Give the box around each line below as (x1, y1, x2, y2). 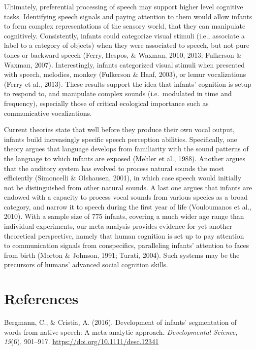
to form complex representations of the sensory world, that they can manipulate (4, 21, 246, 31)
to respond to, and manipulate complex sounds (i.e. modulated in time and (4, 88, 232, 99)
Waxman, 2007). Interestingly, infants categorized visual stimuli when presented (4, 59, 245, 70)
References (4, 288, 79, 309)
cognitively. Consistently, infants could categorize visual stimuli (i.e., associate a (4, 30, 245, 40)
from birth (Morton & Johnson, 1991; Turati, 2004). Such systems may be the (4, 249, 240, 260)
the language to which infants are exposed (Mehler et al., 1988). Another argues (4, 153, 245, 163)
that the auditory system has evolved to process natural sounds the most (4, 163, 224, 173)
